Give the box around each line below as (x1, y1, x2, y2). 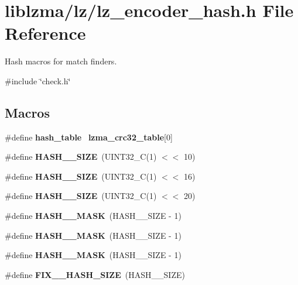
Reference (5, 21, 86, 45)
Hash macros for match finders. (5, 55, 117, 67)
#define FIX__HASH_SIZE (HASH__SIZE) (5, 268, 185, 280)
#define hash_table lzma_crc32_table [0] (5, 131, 173, 143)
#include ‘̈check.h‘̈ (5, 74, 71, 87)
